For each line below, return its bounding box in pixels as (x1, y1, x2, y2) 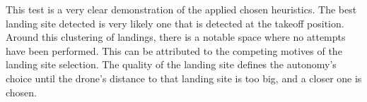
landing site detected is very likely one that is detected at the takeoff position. (6, 15, 344, 30)
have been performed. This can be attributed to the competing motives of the (6, 43, 342, 58)
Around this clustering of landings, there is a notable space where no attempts (6, 30, 346, 44)
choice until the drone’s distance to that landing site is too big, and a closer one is (6, 70, 362, 85)
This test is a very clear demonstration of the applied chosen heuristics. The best (6, 2, 357, 16)
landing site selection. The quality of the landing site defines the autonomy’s (6, 57, 337, 72)
